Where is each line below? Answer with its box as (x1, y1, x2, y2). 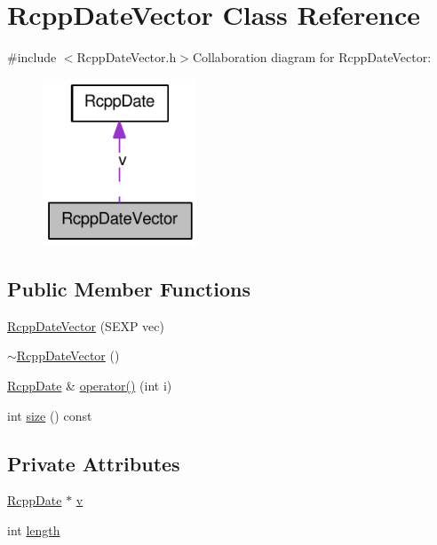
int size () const (7, 406, 92, 424)
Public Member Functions (7, 275, 250, 303)
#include (7, 48, 57, 67)
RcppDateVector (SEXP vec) (7, 316, 164, 335)
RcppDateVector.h (76, 48, 177, 67)
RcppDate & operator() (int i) (7, 376, 172, 395)
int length (7, 521, 60, 540)
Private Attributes (7, 449, 180, 477)
